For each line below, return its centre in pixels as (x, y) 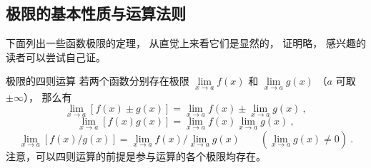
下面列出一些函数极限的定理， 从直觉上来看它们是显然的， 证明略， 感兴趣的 (186, 43)
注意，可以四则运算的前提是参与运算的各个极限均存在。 (136, 156)
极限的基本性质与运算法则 (96, 13)
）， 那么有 (48, 96)
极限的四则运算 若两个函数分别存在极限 (98, 81)
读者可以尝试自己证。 (56, 57)
